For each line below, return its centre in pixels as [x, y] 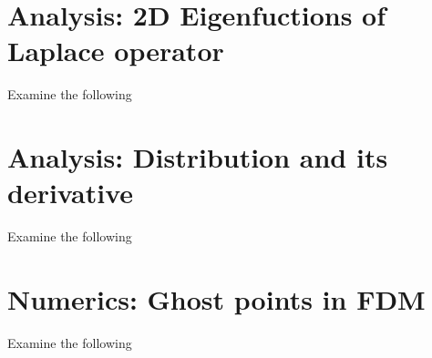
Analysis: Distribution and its [198, 157]
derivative [71, 193]
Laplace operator [116, 51]
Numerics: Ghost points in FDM [216, 299]
